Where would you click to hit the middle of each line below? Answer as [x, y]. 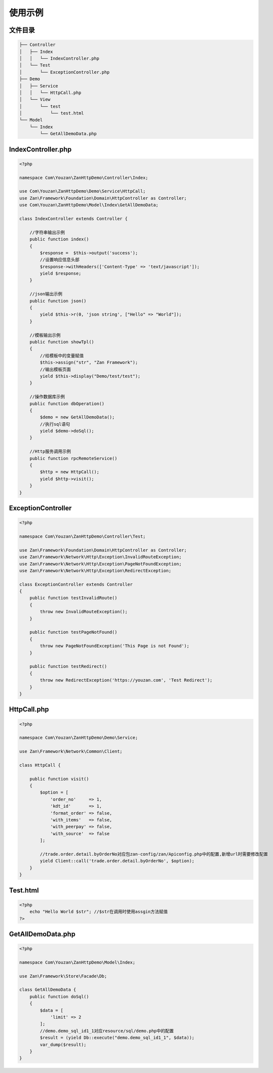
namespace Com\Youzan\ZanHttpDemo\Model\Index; [77, 962]
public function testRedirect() [68, 666]
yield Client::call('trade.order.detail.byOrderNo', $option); [117, 861]
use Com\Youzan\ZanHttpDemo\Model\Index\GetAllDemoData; [89, 205]
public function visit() [59, 779]
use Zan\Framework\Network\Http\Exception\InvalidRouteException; [100, 557]
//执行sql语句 [55, 424]
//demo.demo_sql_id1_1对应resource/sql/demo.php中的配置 [107, 1031]
